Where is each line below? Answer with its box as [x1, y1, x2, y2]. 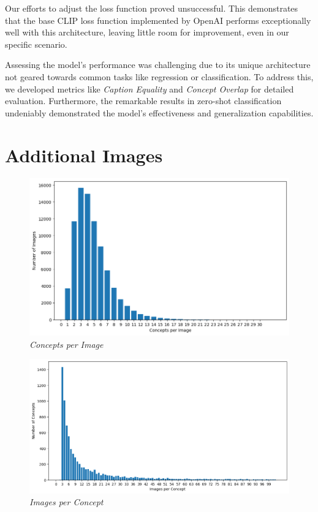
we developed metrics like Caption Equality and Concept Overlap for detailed [5, 82, 294, 95]
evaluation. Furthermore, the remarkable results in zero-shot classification [5, 94, 282, 107]
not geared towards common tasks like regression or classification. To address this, [5, 70, 314, 83]
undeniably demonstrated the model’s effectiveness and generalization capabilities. [5, 106, 314, 119]
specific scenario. [5, 37, 67, 50]
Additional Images [5, 142, 163, 167]
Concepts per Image [29, 337, 104, 350]
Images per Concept [29, 495, 104, 508]
